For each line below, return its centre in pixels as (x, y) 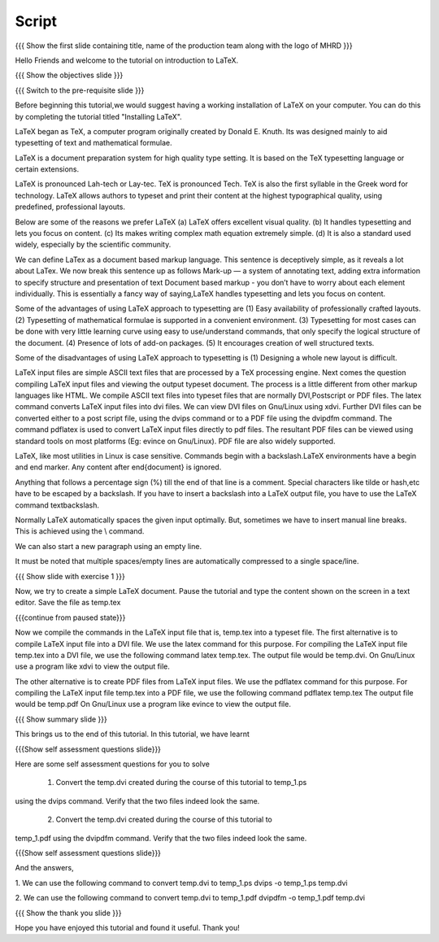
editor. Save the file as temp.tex (68, 603)
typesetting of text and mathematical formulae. (93, 143)
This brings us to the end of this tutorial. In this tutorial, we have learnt (132, 734)
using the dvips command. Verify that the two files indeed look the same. (137, 800)
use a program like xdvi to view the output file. (92, 666)
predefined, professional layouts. (70, 207)
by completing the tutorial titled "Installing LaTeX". (98, 116)
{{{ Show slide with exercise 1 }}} (70, 576)
